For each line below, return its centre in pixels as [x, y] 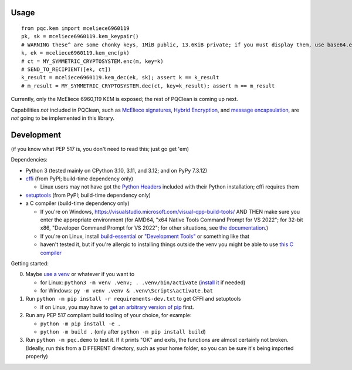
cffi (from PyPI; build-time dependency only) [79, 179]
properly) [37, 356]
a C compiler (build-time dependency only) [77, 203]
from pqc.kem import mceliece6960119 [76, 28]
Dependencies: [29, 160]
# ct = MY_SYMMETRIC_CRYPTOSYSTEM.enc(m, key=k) [92, 61]
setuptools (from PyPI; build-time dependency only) [88, 195]
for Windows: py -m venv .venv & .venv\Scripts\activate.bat [127, 291]
